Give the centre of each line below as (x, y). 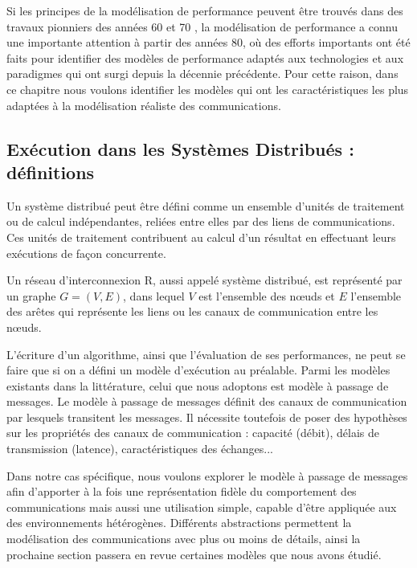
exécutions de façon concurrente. (86, 253)
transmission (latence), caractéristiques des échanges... (140, 449)
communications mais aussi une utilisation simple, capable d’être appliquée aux (202, 507)
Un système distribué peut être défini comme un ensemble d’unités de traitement (206, 205)
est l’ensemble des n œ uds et (267, 295)
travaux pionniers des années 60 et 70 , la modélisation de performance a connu (202, 26)
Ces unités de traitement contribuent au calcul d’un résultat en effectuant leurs (201, 237)
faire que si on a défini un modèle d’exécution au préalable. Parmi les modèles (198, 370)
